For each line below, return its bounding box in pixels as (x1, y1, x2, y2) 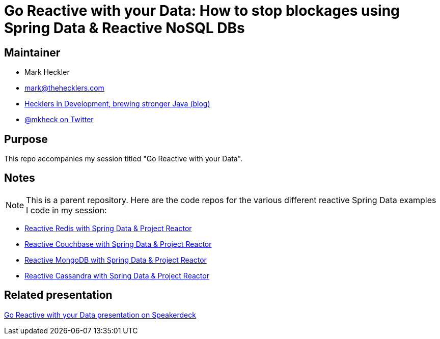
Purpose (4, 132, 48, 146)
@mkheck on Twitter (24, 115, 94, 124)
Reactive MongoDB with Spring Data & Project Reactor (24, 255, 207, 264)
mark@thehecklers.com (24, 83, 104, 93)
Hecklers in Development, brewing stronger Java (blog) (24, 99, 210, 108)
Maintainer (4, 46, 61, 59)
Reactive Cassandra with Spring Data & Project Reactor (24, 271, 209, 280)
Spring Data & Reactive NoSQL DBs (4, 19, 245, 37)
